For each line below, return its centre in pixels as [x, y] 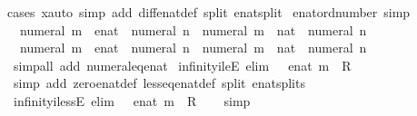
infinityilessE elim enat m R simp [132, 100]
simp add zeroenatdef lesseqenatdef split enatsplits [159, 83]
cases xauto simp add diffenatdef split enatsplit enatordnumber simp [209, 12]
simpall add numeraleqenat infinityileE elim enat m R [182, 65]
